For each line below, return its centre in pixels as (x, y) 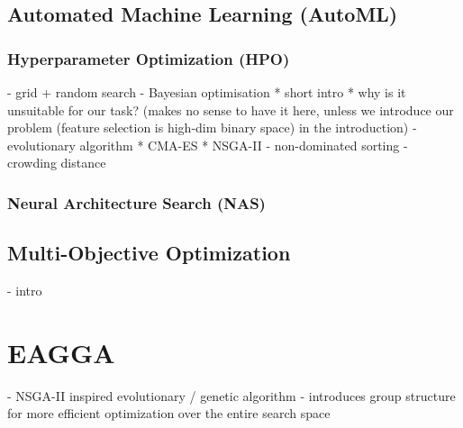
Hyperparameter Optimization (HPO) (149, 58)
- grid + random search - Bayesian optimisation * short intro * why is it (207, 92)
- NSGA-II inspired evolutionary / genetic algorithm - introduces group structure (231, 395)
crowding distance (57, 163)
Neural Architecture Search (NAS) (136, 202)
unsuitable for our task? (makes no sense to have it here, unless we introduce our (231, 109)
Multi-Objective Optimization (149, 253)
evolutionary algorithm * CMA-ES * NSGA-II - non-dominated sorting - (208, 145)
